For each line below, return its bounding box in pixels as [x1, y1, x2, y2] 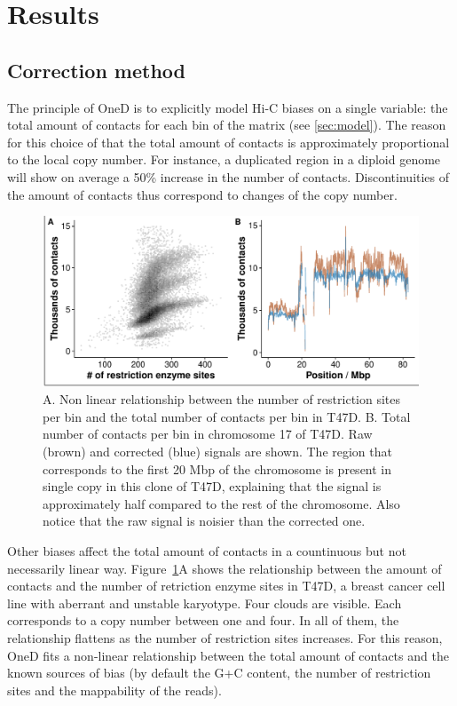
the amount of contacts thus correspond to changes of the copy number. [7, 185, 398, 203]
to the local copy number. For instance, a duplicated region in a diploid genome [7, 150, 441, 169]
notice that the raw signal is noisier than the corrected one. [43, 512, 366, 530]
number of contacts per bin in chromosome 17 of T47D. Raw [43, 424, 373, 443]
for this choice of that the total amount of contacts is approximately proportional [7, 132, 450, 151]
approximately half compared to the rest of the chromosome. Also [43, 494, 400, 512]
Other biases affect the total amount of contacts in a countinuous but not [7, 542, 406, 560]
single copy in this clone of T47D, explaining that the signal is [43, 477, 382, 496]
